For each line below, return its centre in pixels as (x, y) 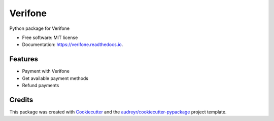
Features (24, 59)
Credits (21, 99)
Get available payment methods (55, 78)
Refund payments (41, 86)
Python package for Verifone (40, 28)
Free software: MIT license (50, 37)
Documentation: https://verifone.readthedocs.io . (73, 45)
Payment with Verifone (46, 71)
